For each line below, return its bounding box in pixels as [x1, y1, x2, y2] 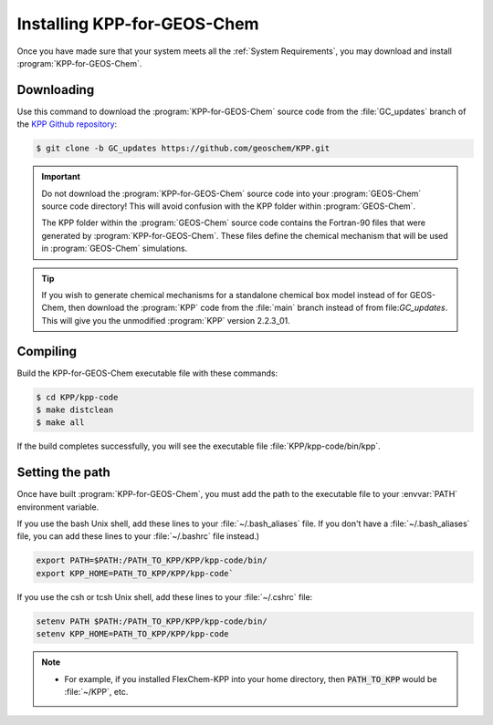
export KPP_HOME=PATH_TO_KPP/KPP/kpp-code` [36, 568, 235, 578]
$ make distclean [36, 405, 114, 415]
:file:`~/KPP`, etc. [64, 686, 129, 697]
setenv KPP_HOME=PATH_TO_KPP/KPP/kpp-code [36, 629, 229, 639]
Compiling [16, 343, 78, 359]
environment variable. [16, 502, 100, 513]
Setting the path [16, 465, 111, 481]
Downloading [16, 82, 95, 98]
